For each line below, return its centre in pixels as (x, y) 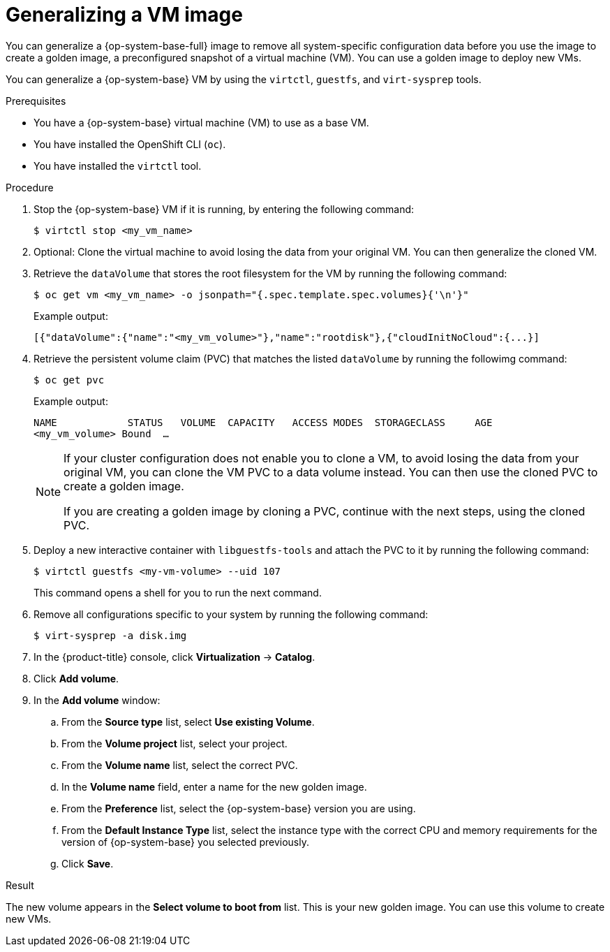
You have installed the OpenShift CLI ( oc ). (130, 144)
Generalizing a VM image (124, 15)
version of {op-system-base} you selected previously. (185, 842)
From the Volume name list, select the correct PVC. (180, 765)
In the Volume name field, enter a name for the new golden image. (214, 786)
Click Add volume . (76, 678)
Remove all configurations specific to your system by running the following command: (231, 614)
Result (20, 885)
